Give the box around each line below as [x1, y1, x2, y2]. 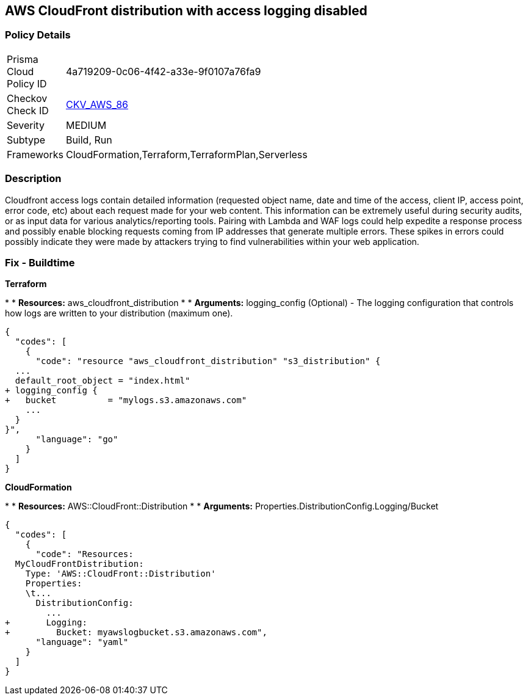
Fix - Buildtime [5, 256, 75, 269]
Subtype [7, 133, 46, 146]
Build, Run [65, 133, 112, 146]
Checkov [7, 92, 48, 104]
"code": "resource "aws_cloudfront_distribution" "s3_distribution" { [35, 356, 381, 366]
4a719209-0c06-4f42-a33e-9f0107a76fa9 [65, 65, 261, 78]
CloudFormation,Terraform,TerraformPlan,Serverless [65, 148, 308, 161]
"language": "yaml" [35, 637, 129, 647]
